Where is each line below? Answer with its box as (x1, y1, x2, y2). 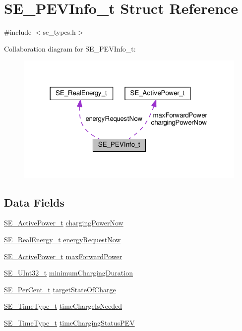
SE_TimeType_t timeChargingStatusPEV (4, 317, 135, 328)
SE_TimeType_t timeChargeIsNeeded (4, 301, 122, 311)
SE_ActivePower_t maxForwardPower (4, 251, 122, 261)
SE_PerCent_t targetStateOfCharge (4, 284, 116, 294)
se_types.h (43, 27, 76, 37)
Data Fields (4, 194, 65, 210)
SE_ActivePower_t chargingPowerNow (4, 218, 123, 228)
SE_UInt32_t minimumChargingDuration (4, 268, 133, 278)
